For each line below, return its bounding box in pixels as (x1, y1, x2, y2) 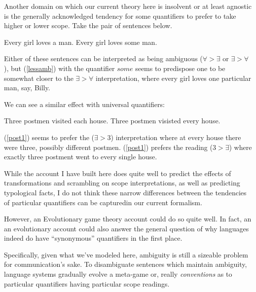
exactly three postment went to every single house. (4, 151, 157, 162)
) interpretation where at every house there (110, 132, 241, 142)
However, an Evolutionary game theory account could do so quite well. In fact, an (4, 214, 252, 224)
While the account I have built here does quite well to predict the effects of (4, 168, 231, 178)
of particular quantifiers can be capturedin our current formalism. (4, 197, 202, 207)
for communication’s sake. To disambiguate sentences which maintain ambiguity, (4, 259, 247, 269)
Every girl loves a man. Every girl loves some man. (4, 36, 157, 47)
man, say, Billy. (4, 82, 50, 93)
